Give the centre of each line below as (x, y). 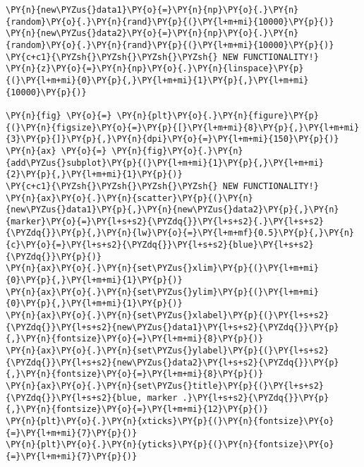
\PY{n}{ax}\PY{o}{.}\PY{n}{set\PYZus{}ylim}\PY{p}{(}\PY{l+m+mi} (162, 292)
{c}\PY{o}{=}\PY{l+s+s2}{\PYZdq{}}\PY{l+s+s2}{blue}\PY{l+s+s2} (160, 245)
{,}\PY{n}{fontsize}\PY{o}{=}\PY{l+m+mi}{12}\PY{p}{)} (137, 410)
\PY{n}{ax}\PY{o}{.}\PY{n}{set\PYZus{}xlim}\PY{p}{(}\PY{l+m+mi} (162, 268)
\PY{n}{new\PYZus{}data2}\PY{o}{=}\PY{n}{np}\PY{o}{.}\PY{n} (152, 34)
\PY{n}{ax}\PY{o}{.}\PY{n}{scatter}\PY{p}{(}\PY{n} (129, 198)
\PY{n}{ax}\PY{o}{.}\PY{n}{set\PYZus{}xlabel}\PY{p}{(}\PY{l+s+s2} (168, 316)
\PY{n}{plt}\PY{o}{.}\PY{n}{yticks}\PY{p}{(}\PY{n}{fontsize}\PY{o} (170, 445)
